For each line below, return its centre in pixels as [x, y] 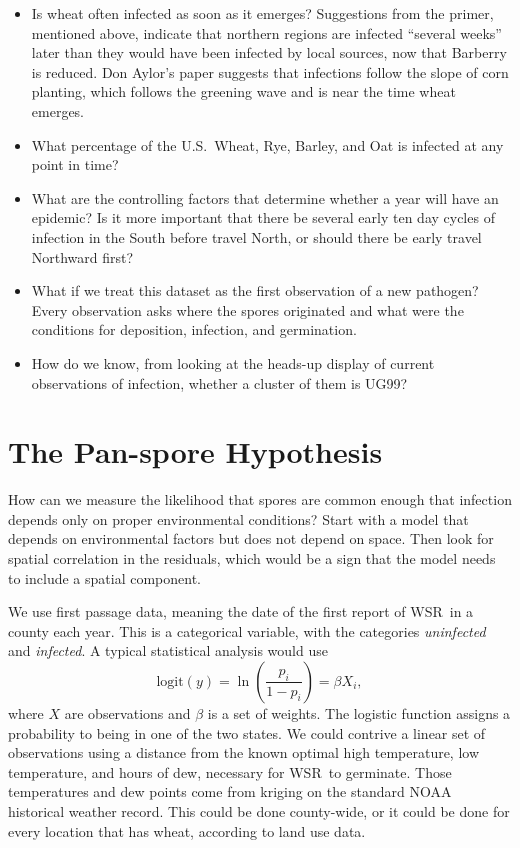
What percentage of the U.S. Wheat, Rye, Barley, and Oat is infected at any [267, 144]
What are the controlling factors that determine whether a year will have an [265, 197]
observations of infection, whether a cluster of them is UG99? [219, 382]
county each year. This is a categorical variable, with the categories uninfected [247, 630]
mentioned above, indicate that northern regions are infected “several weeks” [266, 32]
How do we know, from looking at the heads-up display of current [233, 362]
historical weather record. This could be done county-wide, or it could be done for [259, 810]
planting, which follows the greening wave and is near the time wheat [243, 91]
